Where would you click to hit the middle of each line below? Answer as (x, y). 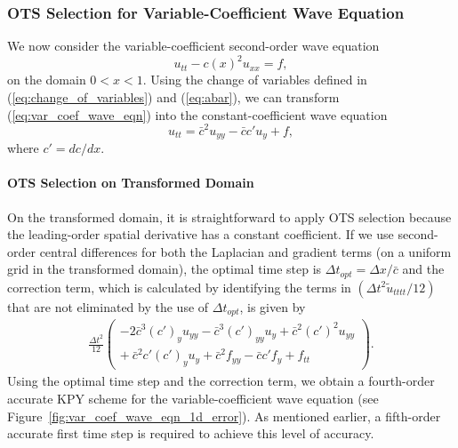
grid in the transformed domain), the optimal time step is (165, 269)
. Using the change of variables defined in (255, 80)
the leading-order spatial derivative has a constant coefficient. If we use (201, 234)
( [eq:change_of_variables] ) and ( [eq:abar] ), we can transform (173, 96)
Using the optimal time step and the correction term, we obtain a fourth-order (221, 381)
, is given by (273, 306)
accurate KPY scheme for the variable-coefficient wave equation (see (193, 398)
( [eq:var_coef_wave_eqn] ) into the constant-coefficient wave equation (197, 114)
